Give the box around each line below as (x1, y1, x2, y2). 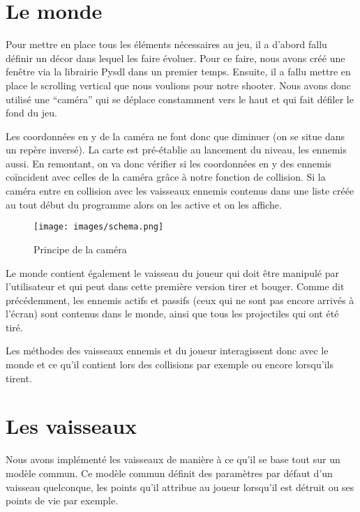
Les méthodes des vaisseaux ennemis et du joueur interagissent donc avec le (6, 343, 329, 358)
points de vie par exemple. (6, 493, 119, 508)
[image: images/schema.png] (33, 222, 164, 232)
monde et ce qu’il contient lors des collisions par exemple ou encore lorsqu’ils (6, 357, 333, 372)
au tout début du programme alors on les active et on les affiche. (6, 197, 282, 211)
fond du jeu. (6, 105, 57, 120)
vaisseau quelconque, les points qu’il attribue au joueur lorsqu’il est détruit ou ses (6, 479, 354, 494)
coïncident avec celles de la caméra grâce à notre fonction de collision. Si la (6, 170, 326, 184)
